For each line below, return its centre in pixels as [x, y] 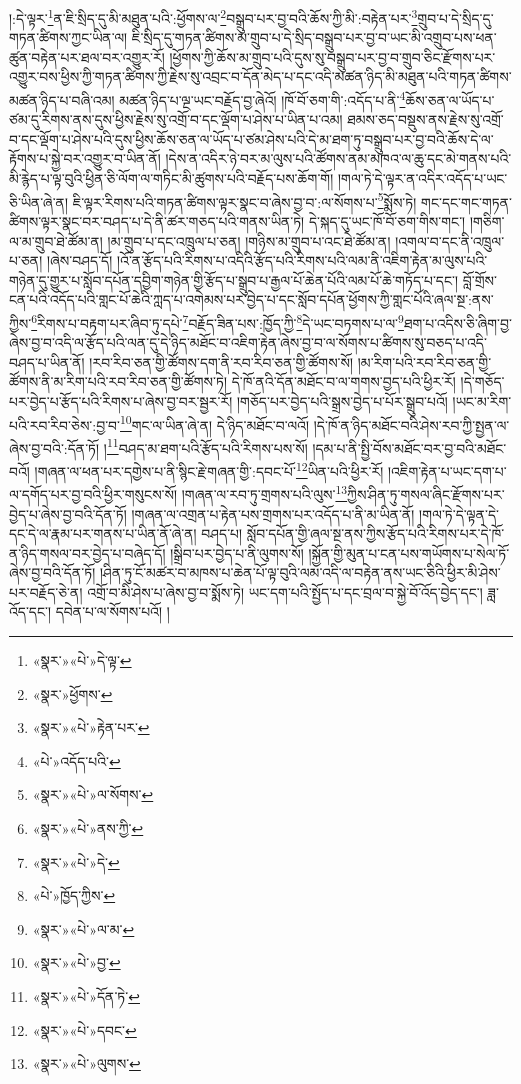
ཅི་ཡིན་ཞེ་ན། [39, 201]
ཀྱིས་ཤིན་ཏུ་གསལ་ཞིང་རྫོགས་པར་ [426, 493]
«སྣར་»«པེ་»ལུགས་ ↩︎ [86, 1063]
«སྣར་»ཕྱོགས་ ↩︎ [72, 693]
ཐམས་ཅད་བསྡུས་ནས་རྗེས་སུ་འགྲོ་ [425, 119]
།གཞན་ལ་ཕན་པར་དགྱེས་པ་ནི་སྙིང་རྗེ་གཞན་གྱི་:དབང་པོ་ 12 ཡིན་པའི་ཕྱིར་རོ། [209, 469]
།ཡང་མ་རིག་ [482, 400]
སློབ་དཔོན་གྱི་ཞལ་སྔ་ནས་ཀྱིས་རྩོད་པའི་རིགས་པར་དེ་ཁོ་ [375, 533]
